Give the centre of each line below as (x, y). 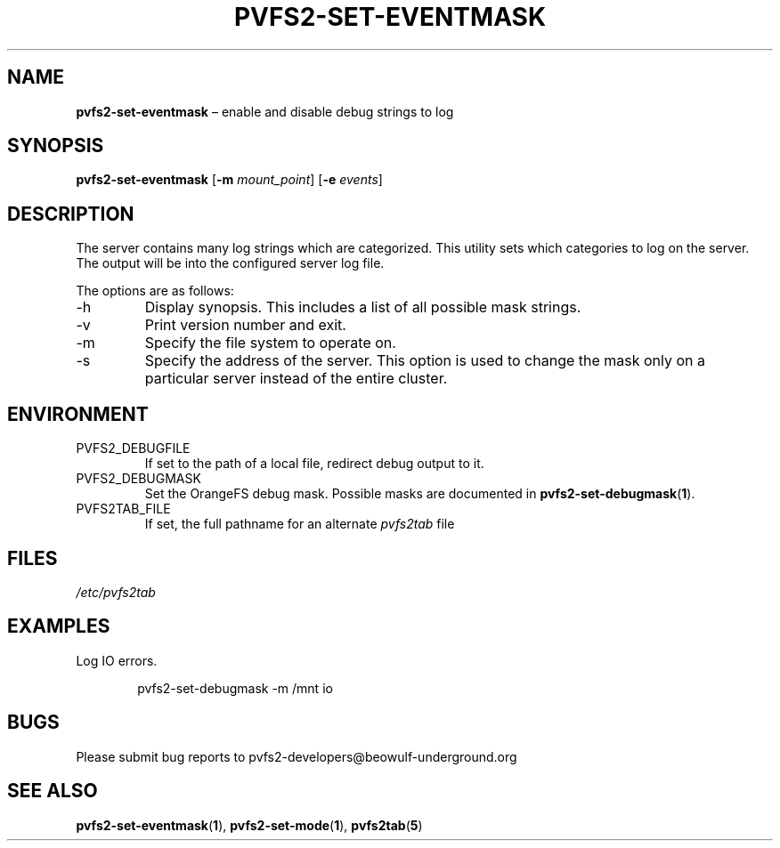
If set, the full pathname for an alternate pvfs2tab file (300, 524)
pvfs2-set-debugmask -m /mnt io (235, 688)
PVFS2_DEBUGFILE (133, 448)
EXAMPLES (59, 626)
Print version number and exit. (245, 325)
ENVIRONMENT (78, 414)
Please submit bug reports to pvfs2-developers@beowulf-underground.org (297, 756)
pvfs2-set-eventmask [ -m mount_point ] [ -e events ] (229, 180)
